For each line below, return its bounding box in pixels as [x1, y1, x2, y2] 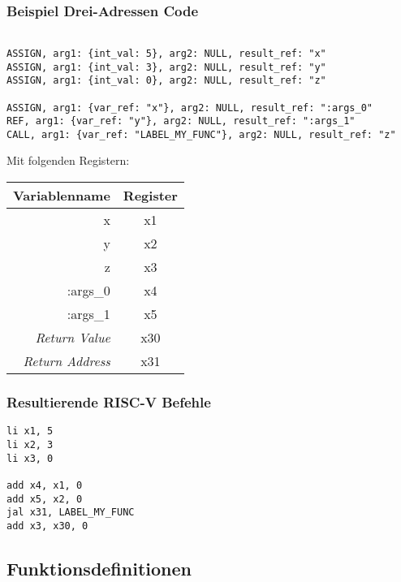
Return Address [23, 351, 110, 371]
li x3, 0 [6, 452, 54, 464]
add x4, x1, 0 [6, 479, 83, 491]
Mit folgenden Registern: [6, 152, 130, 169]
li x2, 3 [6, 438, 54, 451]
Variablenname [13, 186, 110, 205]
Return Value [35, 328, 110, 347]
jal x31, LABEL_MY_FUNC [6, 507, 135, 519]
